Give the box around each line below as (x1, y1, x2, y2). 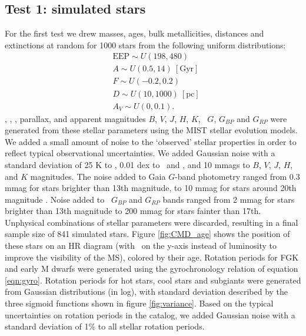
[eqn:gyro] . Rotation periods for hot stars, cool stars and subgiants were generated (5, 274, 301, 286)
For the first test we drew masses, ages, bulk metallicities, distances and (5, 27, 264, 39)
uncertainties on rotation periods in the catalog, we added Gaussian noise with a (5, 308, 295, 321)
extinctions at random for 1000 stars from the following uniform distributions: (5, 38, 286, 51)
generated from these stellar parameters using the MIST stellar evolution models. (5, 124, 298, 136)
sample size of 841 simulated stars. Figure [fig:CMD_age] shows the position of (5, 228, 290, 240)
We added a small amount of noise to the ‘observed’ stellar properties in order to (5, 135, 297, 147)
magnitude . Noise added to (5, 193, 105, 205)
